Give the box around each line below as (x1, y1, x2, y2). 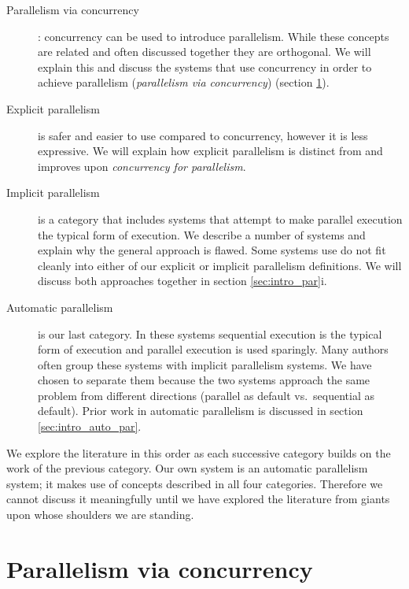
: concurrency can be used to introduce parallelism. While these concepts (38, 28, 389, 44)
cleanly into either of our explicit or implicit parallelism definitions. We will (38, 257, 402, 273)
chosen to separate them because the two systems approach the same (38, 372, 370, 388)
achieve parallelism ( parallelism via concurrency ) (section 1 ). (38, 74, 330, 91)
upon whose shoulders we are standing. (6, 506, 194, 523)
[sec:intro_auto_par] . (38, 418, 142, 435)
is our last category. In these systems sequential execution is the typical (38, 325, 382, 342)
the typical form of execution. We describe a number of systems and (38, 226, 366, 243)
